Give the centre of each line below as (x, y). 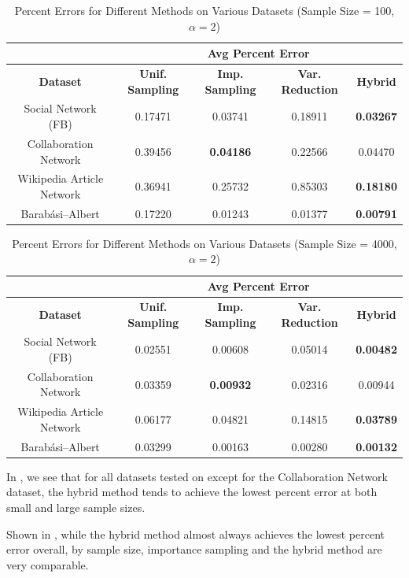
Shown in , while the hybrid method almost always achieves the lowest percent (196, 534)
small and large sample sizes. (76, 507)
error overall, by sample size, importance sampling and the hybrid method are (194, 549)
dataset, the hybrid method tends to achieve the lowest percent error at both (192, 492)
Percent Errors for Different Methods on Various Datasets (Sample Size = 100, (204, 10)
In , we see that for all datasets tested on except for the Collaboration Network (197, 476)
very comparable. (48, 564)
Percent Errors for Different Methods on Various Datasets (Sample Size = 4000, (204, 243)
